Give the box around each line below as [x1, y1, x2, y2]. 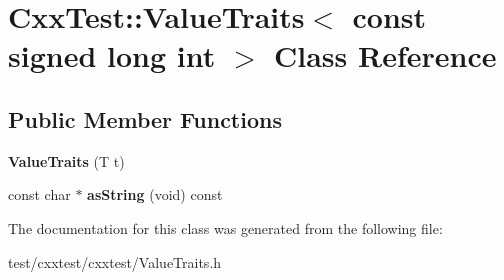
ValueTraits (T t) [8, 150, 125, 171]
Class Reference [273, 35, 497, 76]
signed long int [8, 35, 216, 76]
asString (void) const [87, 184, 223, 205]
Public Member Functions [8, 103, 282, 134]
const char [8, 184, 71, 205]
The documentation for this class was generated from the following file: [8, 217, 443, 238]
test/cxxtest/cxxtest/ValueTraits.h [8, 251, 222, 272]
